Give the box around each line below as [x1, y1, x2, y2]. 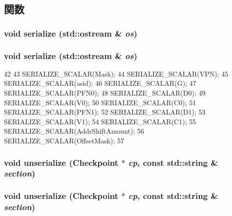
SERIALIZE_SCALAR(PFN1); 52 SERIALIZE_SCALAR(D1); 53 [4, 107, 206, 117]
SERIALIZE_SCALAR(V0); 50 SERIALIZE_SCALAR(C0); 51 [4, 97, 196, 107]
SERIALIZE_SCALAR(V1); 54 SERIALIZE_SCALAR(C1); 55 [4, 116, 196, 126]
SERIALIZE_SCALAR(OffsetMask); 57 [4, 136, 124, 145]
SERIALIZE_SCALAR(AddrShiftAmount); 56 [4, 126, 145, 136]
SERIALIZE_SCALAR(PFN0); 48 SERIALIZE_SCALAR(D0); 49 [4, 88, 206, 98]
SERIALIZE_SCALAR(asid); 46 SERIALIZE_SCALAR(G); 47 [4, 78, 196, 88]
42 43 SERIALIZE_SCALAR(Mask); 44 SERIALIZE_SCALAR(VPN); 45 [4, 68, 229, 79]
